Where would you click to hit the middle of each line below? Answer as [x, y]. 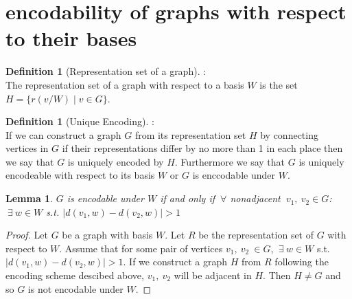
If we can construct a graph [63, 134]
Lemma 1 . [30, 198]
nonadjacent [255, 198]
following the [302, 262]
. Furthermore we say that [230, 161]
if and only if [187, 198]
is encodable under [105, 198]
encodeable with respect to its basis [80, 175]
